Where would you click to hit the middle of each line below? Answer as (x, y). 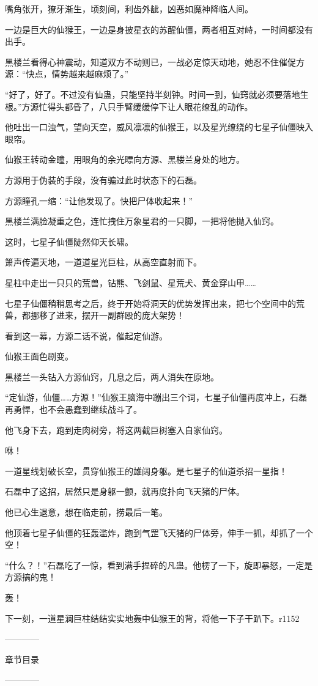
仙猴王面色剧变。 (39, 356)
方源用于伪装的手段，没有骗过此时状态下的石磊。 (103, 179)
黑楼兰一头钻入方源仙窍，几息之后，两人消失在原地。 (112, 376)
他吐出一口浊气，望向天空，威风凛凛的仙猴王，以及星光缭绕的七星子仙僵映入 (159, 127)
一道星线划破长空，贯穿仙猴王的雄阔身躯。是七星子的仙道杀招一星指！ (146, 470)
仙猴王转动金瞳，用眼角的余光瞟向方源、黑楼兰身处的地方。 (125, 159)
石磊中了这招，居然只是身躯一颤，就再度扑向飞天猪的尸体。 (125, 491)
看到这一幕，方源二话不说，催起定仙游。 (86, 335)
